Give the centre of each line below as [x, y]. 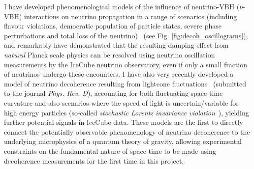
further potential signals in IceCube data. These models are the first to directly [124, 122]
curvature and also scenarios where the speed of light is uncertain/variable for [121, 102]
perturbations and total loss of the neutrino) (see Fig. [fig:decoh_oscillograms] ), [126, 35]
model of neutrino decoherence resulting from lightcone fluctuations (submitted [125, 83]
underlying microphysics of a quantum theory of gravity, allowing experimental [123, 141]
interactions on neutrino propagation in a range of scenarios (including [131, 16]
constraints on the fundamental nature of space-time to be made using [110, 151]
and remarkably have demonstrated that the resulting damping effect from [116, 45]
